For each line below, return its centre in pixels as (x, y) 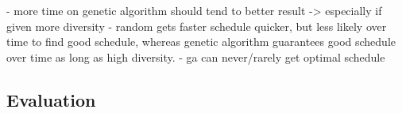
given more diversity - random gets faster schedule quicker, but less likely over (197, 26)
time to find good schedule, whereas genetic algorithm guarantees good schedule (201, 41)
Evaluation (51, 99)
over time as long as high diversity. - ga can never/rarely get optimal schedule (196, 56)
